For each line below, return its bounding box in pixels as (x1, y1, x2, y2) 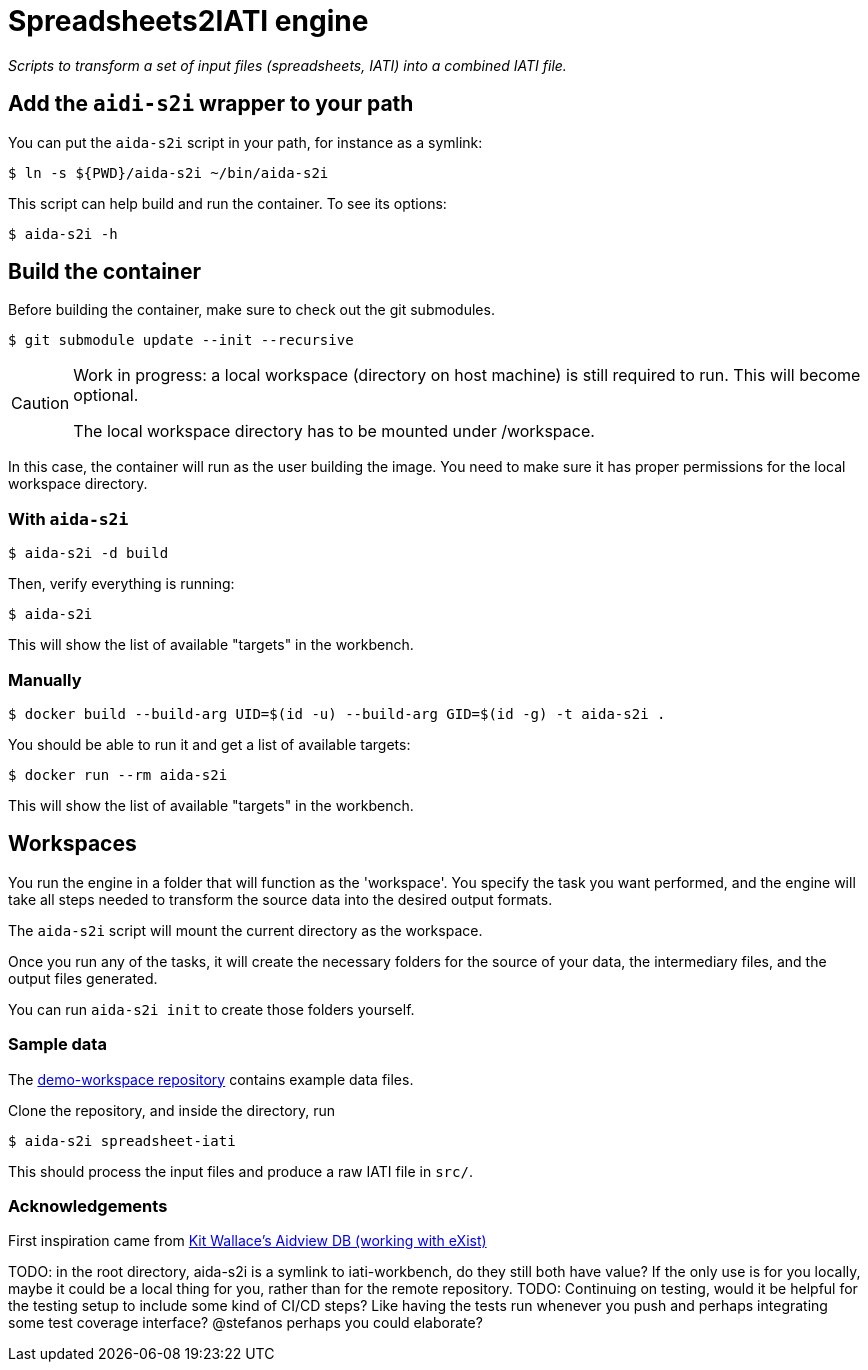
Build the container (8, 259, 201, 285)
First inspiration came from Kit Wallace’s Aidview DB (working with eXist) (8, 1232, 487, 1250)
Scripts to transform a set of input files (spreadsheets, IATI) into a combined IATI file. (8, 56, 567, 74)
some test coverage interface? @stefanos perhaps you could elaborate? (8, 1314, 483, 1332)
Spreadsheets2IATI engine (8, 4, 369, 38)
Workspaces (8, 831, 137, 857)
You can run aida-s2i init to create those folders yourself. (8, 1000, 415, 1018)
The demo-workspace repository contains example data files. (8, 1070, 414, 1088)
